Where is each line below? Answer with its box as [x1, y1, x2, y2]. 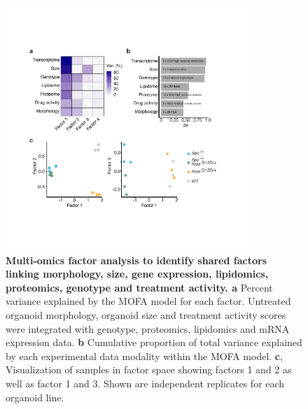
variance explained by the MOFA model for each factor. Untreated [6, 294, 291, 308]
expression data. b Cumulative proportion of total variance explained [6, 335, 302, 350]
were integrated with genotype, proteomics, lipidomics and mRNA [6, 321, 290, 336]
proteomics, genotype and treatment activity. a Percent [6, 280, 273, 294]
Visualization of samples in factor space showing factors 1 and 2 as [6, 362, 292, 377]
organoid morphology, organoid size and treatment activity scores [6, 307, 286, 322]
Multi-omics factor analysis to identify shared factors [6, 252, 267, 267]
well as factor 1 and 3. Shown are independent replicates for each [6, 375, 285, 390]
